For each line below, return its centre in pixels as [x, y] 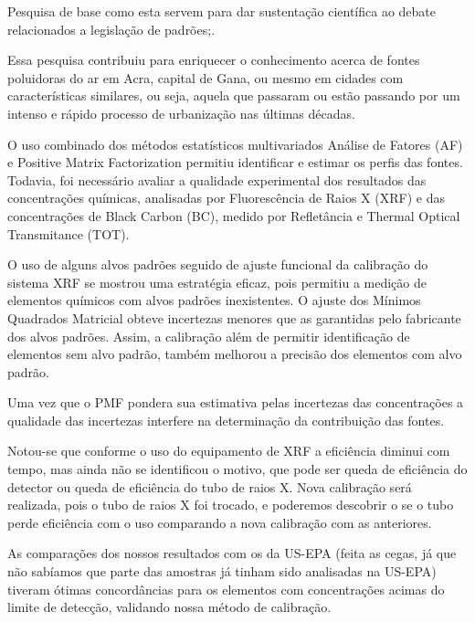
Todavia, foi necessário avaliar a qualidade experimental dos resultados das [217, 179]
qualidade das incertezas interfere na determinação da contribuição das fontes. [226, 420]
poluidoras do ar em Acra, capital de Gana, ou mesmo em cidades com [206, 77]
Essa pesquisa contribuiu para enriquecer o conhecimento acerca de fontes [214, 60]
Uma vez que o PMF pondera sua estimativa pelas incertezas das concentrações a [236, 402]
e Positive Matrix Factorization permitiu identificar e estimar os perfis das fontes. [235, 162]
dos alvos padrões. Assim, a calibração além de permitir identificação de [209, 336]
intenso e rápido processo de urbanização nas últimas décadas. [181, 113]
